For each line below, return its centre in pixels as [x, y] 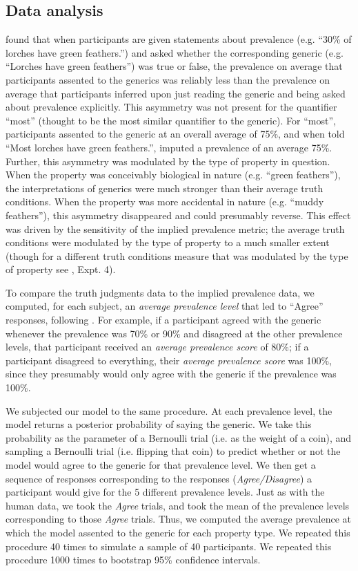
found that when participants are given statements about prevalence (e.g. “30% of [179, 39]
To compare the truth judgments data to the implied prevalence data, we [160, 292]
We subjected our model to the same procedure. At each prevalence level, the [169, 410]
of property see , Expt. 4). [61, 269]
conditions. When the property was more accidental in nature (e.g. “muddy [165, 202]
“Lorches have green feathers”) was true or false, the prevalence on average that [174, 66]
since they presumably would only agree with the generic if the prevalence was [171, 374]
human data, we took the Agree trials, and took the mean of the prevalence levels [178, 505]
